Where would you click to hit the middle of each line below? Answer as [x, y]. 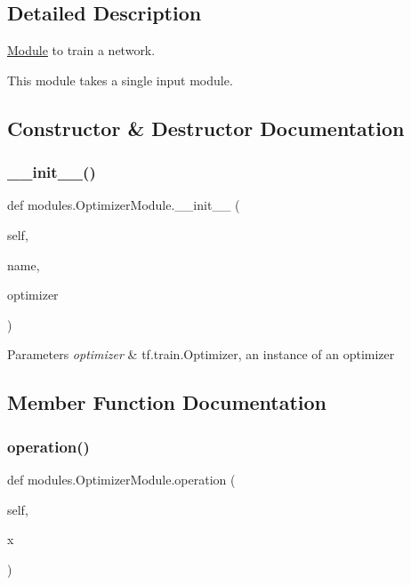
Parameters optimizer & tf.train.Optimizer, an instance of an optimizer [201, 354]
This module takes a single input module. [120, 80]
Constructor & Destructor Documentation [206, 128]
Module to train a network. [81, 50]
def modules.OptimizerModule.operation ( [121, 479]
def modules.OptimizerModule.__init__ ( [124, 205]
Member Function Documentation [167, 402]
